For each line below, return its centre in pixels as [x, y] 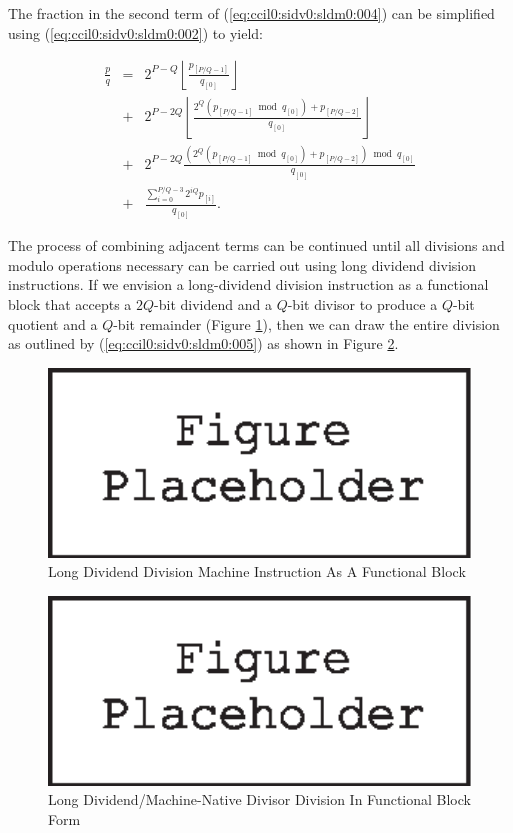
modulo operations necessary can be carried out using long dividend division [242, 264]
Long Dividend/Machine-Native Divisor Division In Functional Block [259, 799]
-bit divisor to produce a [362, 304]
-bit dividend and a [213, 304]
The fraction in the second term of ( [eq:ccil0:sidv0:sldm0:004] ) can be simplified [251, 13]
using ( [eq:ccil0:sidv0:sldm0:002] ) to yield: [136, 32]
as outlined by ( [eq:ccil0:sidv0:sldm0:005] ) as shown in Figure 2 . [203, 343]
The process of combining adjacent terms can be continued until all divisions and [256, 245]
